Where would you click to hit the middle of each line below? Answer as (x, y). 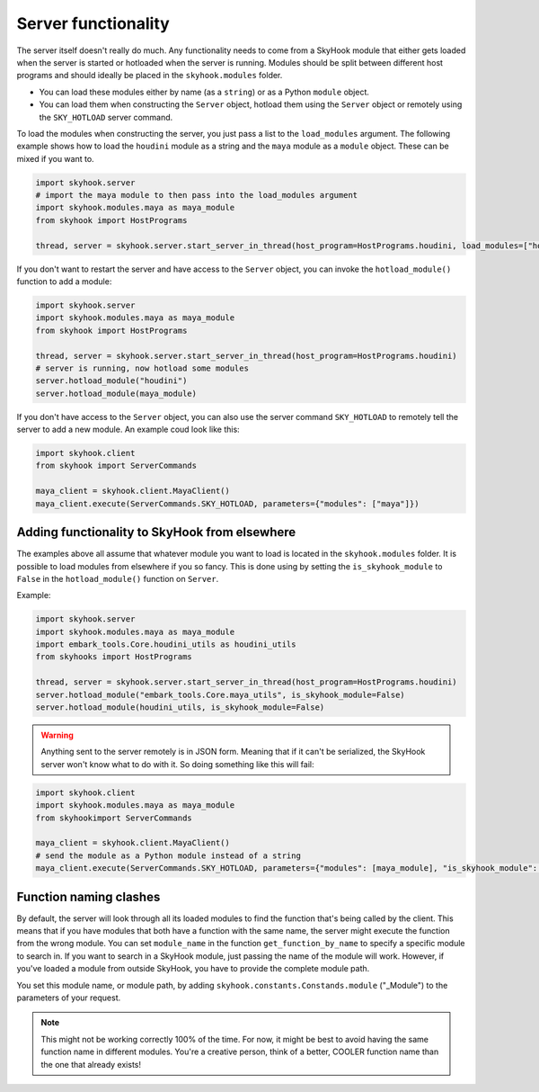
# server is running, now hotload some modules (142, 368)
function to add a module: (64, 281)
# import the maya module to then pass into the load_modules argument (197, 195)
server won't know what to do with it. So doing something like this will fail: (177, 764)
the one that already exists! (91, 1064)
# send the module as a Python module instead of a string (168, 855)
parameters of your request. (69, 998)
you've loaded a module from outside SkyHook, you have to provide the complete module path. (193, 969)
